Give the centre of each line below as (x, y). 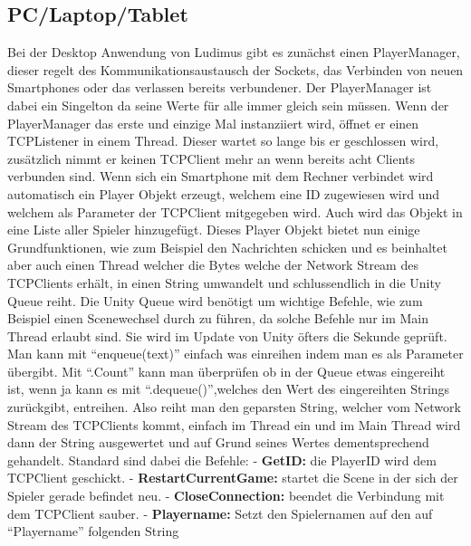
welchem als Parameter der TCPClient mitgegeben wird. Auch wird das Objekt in (235, 211)
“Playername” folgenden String (93, 531)
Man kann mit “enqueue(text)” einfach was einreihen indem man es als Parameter (235, 354)
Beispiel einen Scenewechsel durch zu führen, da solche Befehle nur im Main (218, 318)
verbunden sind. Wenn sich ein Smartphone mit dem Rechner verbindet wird (221, 176)
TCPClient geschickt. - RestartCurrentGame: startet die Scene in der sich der (233, 478)
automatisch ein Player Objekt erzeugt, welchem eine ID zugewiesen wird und (224, 193)
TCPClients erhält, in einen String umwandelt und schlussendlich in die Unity (224, 282)
